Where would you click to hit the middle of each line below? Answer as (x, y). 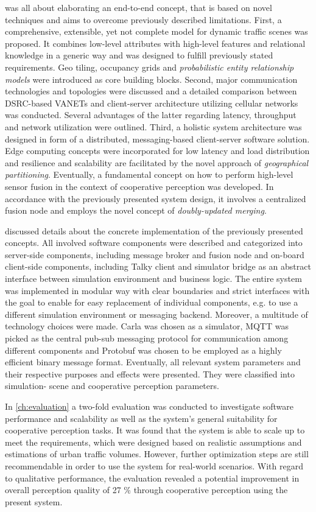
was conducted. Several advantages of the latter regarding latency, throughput (151, 115)
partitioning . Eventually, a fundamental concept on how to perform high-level (149, 174)
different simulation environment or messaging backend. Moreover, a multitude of (156, 314)
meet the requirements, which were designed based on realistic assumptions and (153, 442)
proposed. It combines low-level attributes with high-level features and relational (155, 43)
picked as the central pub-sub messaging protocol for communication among (147, 338)
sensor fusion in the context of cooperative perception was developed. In (139, 186)
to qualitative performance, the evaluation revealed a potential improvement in (152, 478)
